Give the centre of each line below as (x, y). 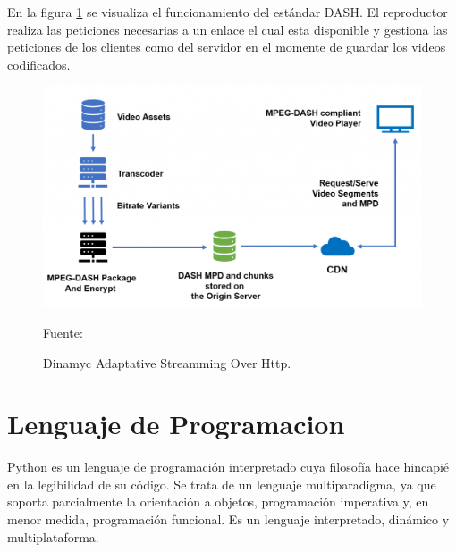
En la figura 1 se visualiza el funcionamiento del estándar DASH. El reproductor (228, 12)
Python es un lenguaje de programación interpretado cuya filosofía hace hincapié (228, 467)
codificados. (39, 64)
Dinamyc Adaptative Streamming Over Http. (167, 362)
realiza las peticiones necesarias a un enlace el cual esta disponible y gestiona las (228, 29)
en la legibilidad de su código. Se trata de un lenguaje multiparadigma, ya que (222, 484)
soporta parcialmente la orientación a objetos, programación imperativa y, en (218, 502)
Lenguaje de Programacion (176, 424)
